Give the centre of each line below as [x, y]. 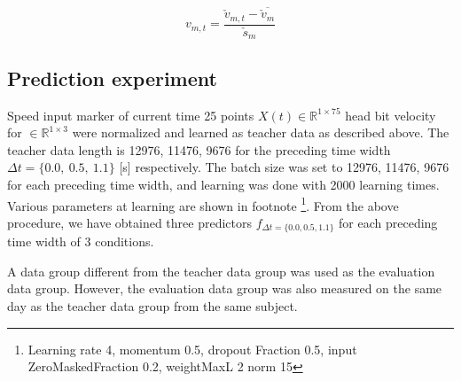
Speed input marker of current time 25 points [131, 115]
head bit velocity [391, 115]
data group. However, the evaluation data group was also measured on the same [225, 288]
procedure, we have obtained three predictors [129, 222]
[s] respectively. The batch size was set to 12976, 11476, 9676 [284, 167]
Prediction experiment [112, 78]
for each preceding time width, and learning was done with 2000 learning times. [223, 184]
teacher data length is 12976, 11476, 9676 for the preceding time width [199, 149]
